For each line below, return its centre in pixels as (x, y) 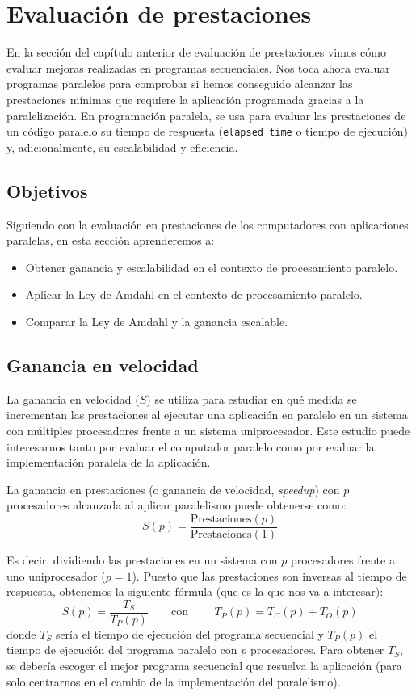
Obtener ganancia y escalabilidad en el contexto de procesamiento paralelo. (212, 267)
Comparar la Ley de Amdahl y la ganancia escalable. (157, 321)
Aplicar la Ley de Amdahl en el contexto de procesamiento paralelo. (194, 294)
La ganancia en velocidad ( (73, 398)
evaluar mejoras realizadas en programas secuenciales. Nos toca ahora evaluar (198, 67)
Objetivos (47, 190)
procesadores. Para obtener (317, 650)
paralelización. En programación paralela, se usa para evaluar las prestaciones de (206, 115)
